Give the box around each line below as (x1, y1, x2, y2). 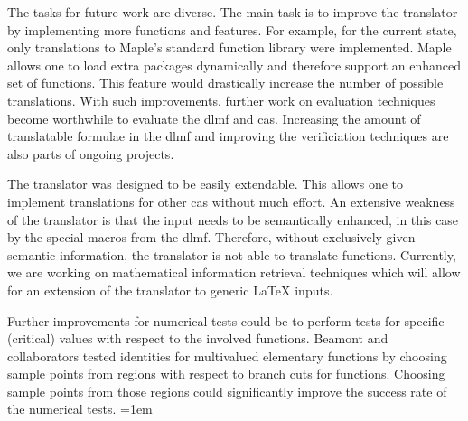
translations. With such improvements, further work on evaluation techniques (7, 90, 435, 109)
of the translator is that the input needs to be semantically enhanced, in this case (7, 210, 459, 229)
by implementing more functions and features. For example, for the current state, (7, 20, 457, 39)
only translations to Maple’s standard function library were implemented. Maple (7, 38, 452, 57)
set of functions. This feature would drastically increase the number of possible (7, 73, 444, 92)
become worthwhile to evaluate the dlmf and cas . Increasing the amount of (7, 108, 421, 127)
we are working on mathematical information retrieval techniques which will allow (7, 263, 461, 282)
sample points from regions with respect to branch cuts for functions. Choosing (7, 364, 445, 383)
